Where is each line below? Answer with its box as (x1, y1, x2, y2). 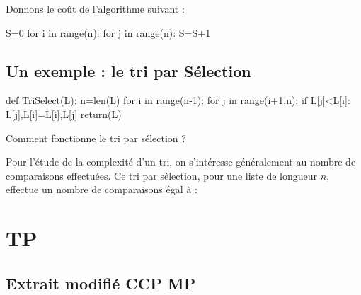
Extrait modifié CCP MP (6, 272, 196, 294)
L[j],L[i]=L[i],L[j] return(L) (6, 106, 122, 121)
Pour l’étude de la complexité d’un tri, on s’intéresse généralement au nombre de (6, 154, 356, 169)
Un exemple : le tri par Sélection (6, 59, 251, 81)
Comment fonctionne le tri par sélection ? (6, 130, 186, 145)
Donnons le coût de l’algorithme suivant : (6, 1, 185, 16)
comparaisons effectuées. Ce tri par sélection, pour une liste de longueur (6, 168, 317, 183)
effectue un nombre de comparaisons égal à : (6, 182, 197, 197)
